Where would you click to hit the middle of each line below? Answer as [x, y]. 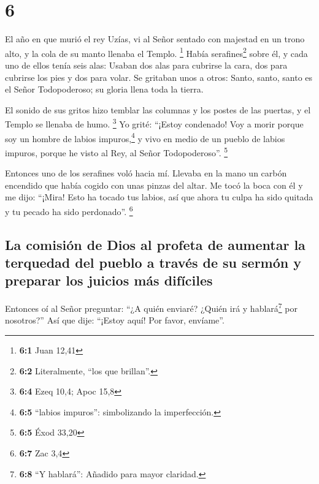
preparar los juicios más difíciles [109, 280]
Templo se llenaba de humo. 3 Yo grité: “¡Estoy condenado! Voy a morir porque [154, 123]
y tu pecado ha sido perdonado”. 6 [69, 210]
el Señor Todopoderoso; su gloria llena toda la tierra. [104, 89]
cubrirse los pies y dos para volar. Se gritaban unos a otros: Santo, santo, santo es [159, 77]
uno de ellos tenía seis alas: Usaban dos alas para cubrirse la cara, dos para [146, 65]
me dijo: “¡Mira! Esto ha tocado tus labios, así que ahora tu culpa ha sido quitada [159, 197]
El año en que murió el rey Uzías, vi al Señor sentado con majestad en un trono [155, 39]
